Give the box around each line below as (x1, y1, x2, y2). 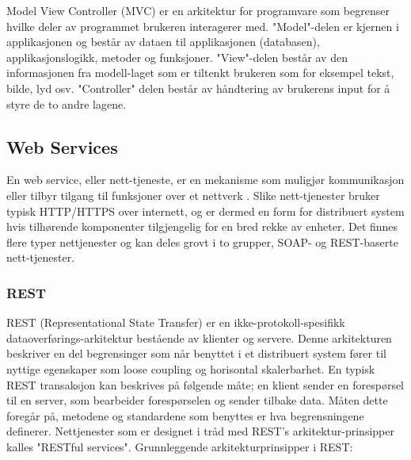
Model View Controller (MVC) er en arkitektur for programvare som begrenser (6, 2, 390, 18)
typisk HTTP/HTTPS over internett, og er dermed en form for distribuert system (6, 202, 405, 219)
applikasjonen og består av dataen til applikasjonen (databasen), (6, 33, 320, 50)
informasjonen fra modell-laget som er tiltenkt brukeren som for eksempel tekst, (6, 64, 394, 81)
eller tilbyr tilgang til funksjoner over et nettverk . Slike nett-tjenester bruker (6, 186, 380, 203)
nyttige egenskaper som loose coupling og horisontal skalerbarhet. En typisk (6, 360, 375, 377)
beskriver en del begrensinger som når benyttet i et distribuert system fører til (6, 345, 386, 362)
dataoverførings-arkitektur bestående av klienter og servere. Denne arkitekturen (6, 329, 392, 346)
